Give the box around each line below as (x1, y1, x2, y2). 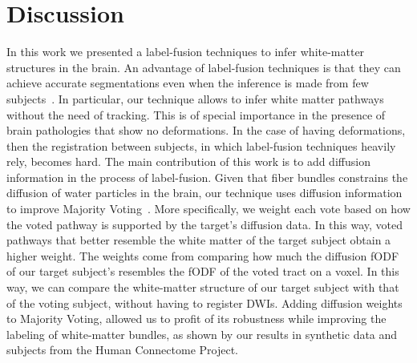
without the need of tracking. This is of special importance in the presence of (6, 106, 386, 123)
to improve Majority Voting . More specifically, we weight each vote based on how (6, 200, 411, 217)
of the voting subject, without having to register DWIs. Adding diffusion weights (6, 294, 403, 311)
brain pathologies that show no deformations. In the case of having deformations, (6, 122, 406, 139)
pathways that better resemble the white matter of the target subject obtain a (6, 232, 391, 248)
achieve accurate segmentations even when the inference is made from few (6, 75, 369, 91)
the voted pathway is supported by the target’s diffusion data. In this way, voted (6, 216, 403, 232)
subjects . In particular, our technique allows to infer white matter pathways (6, 90, 384, 107)
